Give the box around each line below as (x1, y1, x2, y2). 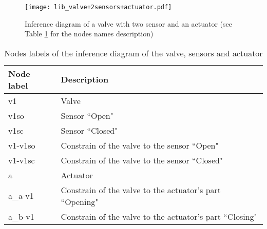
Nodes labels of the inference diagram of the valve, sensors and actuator (4, 47, 263, 59)
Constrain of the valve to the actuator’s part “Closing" (61, 210, 257, 222)
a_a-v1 (8, 190, 34, 202)
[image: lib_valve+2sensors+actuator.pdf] (25, 4, 172, 11)
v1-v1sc (8, 154, 35, 166)
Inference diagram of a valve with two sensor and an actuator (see (25, 18, 233, 29)
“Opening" (61, 195, 99, 207)
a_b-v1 (8, 210, 34, 222)
